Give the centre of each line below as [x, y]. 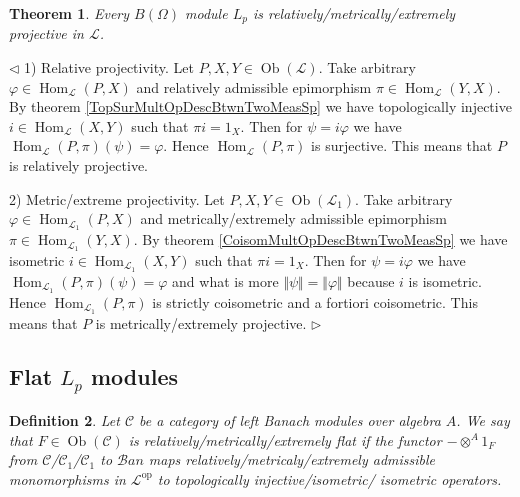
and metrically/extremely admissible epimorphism [293, 218]
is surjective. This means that [402, 145]
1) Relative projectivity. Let [109, 67]
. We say [483, 420]
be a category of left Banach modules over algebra [290, 420]
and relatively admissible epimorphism [254, 86]
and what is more [225, 280]
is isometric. [445, 280]
